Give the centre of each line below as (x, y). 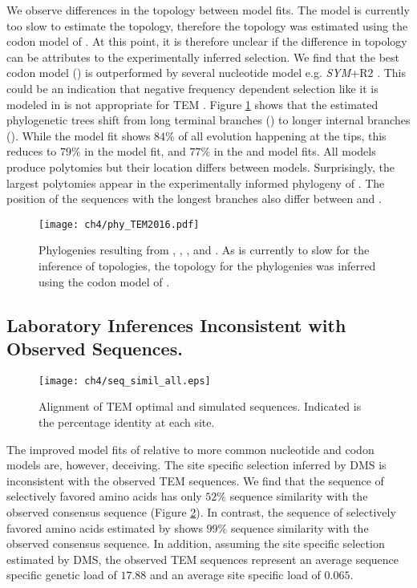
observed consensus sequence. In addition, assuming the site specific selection (196, 543)
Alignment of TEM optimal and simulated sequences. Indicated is (200, 406)
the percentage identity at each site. (127, 422)
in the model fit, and (135, 151)
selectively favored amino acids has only (104, 496)
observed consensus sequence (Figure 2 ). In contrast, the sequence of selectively (201, 511)
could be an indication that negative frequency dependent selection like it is (192, 88)
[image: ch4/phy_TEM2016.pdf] (119, 224)
